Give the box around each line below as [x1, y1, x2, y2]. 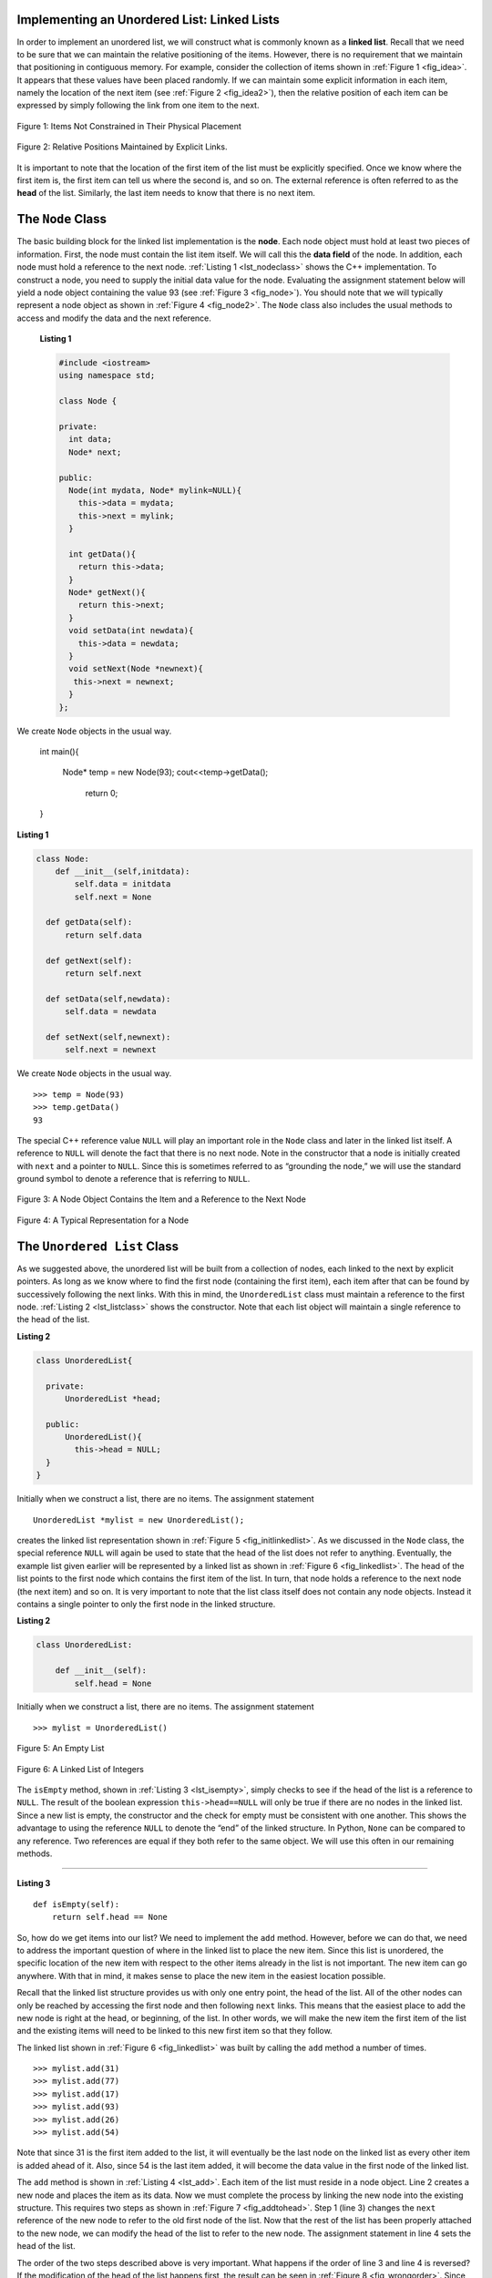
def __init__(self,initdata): [55, 866, 190, 877]
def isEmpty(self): [33, 1899, 120, 1909]
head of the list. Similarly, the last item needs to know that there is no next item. [16, 188, 316, 199]
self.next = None [74, 891, 152, 902]
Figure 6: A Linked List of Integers [16, 1763, 145, 1774]
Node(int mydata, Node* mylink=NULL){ [68, 485, 241, 496]
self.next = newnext [65, 1044, 157, 1055]
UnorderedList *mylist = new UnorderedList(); [33, 1514, 245, 1525]
